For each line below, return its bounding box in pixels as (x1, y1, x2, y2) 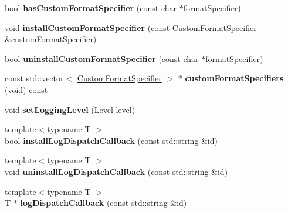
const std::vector (5, 72, 64, 84)
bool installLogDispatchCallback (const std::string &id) (5, 134, 218, 146)
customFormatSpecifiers (185, 72, 284, 84)
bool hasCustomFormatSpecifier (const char (5, 2, 177, 13)
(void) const (5, 83, 48, 95)
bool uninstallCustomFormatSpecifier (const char (5, 52, 199, 64)
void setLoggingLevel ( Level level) (5, 103, 135, 115)
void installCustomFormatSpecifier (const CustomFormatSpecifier (5, 21, 257, 33)
